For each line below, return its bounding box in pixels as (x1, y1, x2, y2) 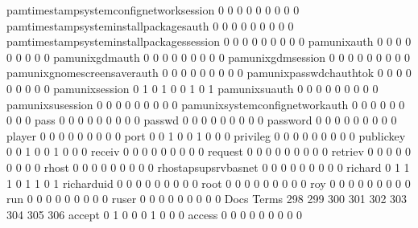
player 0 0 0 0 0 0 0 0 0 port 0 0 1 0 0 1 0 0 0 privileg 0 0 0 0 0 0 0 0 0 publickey (6, 127, 406, 144)
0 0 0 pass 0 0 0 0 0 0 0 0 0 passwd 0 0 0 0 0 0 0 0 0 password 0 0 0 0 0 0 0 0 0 (6, 112, 397, 128)
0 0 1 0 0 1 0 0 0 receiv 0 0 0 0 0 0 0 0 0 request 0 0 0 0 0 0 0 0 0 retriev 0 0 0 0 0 (6, 143, 412, 160)
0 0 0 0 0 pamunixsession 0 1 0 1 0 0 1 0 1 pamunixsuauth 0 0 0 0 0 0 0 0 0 (6, 79, 379, 96)
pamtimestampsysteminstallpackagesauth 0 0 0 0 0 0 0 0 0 (6, 17, 294, 34)
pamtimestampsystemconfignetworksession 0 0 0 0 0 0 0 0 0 (6, 2, 300, 18)
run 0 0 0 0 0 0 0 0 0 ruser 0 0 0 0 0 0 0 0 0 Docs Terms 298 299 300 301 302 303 (6, 190, 408, 207)
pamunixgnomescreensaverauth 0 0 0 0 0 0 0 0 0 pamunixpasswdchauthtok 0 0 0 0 (6, 64, 412, 81)
